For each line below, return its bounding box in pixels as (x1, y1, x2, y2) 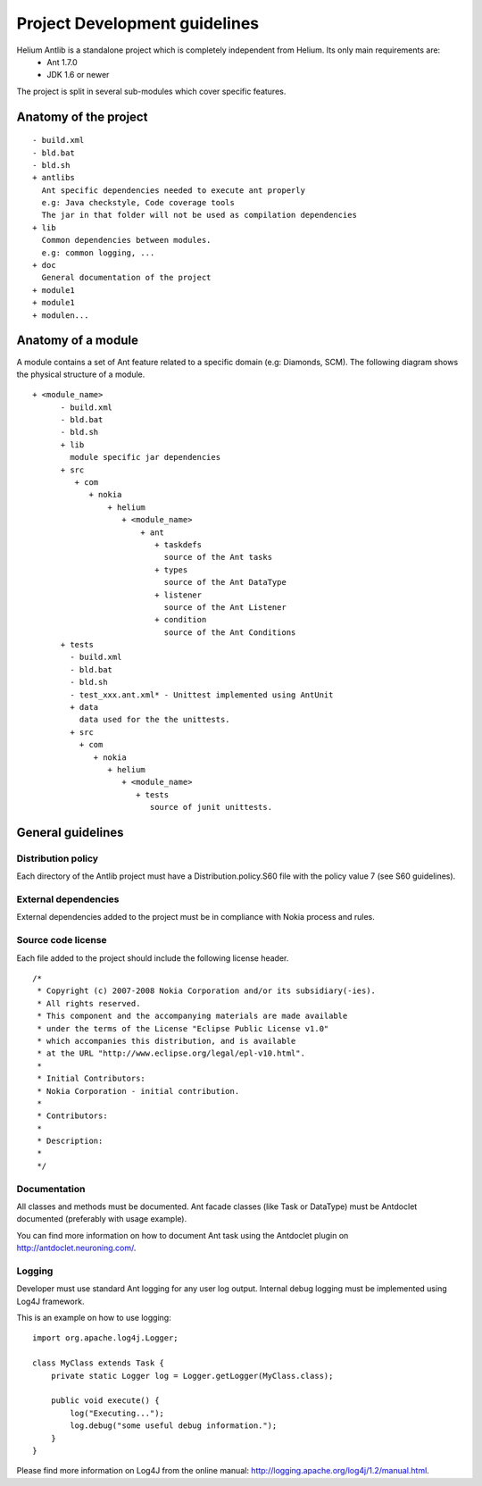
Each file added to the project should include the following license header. (16, 952, 289, 964)
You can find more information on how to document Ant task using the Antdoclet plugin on (16, 1230, 349, 1240)
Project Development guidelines (16, 13, 259, 33)
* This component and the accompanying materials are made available (37, 1011, 348, 1022)
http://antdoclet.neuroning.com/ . (16, 1242, 137, 1254)
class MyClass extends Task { (32, 1358, 165, 1368)
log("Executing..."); (70, 1407, 165, 1418)
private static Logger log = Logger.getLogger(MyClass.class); (50, 1371, 334, 1381)
